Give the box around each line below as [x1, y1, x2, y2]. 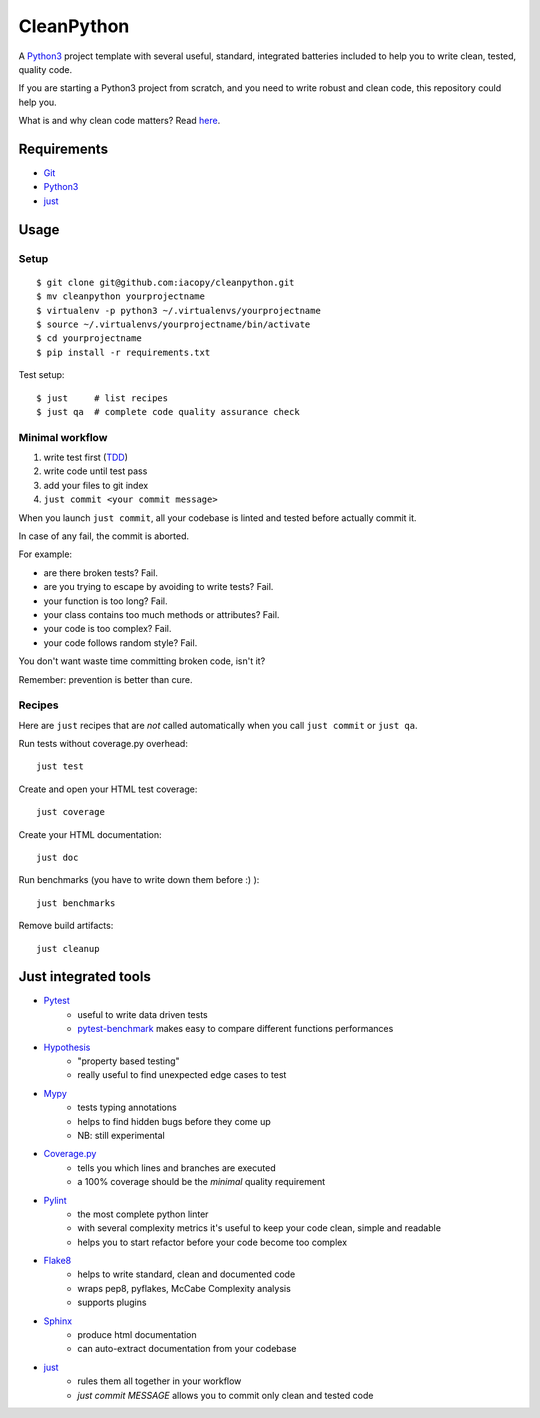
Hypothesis [43, 1041, 91, 1053]
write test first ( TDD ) [43, 451, 129, 464]
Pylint [43, 1194, 67, 1206]
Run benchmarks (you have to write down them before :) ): [18, 874, 260, 886]
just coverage [36, 806, 105, 818]
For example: [18, 548, 73, 560]
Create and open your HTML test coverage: [18, 783, 198, 795]
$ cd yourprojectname [36, 333, 142, 344]
